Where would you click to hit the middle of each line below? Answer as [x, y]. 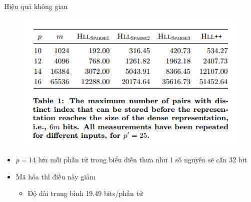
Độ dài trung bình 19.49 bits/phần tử [85, 193]
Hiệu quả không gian [36, 6]
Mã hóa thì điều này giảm [55, 176]
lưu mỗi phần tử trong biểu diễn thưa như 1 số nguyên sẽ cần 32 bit [143, 160]
